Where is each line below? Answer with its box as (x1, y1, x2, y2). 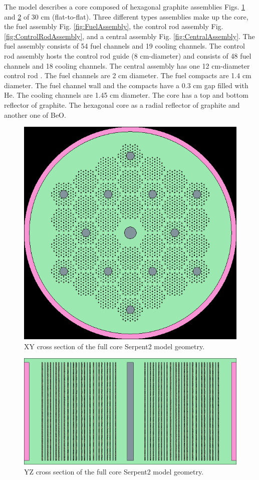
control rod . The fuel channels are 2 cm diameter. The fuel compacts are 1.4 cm (4, 70, 251, 81)
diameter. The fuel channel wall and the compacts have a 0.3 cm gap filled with (4, 80, 248, 90)
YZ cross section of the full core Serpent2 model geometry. (24, 466, 204, 476)
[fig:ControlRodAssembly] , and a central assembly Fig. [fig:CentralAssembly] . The (4, 31, 255, 41)
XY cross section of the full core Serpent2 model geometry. (24, 341, 205, 351)
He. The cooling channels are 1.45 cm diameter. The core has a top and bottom (4, 90, 248, 100)
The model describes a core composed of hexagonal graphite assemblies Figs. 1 (4, 2, 245, 12)
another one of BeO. (4, 109, 66, 120)
